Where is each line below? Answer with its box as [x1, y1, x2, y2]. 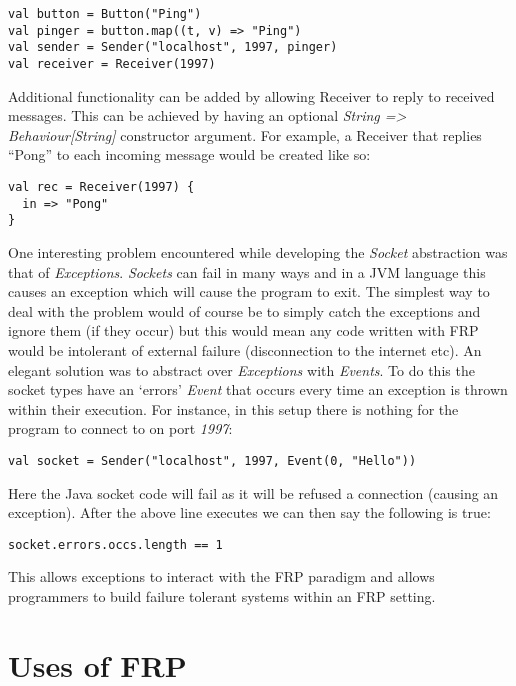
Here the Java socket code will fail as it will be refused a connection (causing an [8, 482, 499, 503]
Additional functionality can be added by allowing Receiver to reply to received [8, 85, 495, 106]
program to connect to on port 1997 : [8, 418, 233, 439]
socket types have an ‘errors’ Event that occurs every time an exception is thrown [8, 379, 508, 400]
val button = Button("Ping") [8, 7, 202, 21]
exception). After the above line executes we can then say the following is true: [8, 502, 491, 523]
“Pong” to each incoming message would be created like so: [8, 144, 371, 165]
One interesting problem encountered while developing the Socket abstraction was [8, 241, 508, 262]
